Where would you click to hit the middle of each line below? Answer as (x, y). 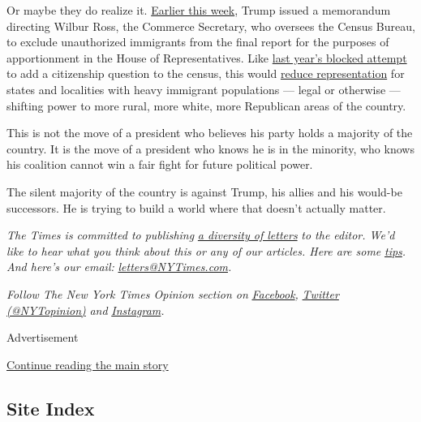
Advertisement (43, 337)
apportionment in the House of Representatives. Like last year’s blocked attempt (207, 57)
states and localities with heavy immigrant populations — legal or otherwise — (204, 89)
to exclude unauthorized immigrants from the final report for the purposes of (198, 42)
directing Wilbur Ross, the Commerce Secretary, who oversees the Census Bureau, (211, 26)
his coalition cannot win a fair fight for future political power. (160, 164)
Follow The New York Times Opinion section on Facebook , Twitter (173, 293)
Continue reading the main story (88, 364)
